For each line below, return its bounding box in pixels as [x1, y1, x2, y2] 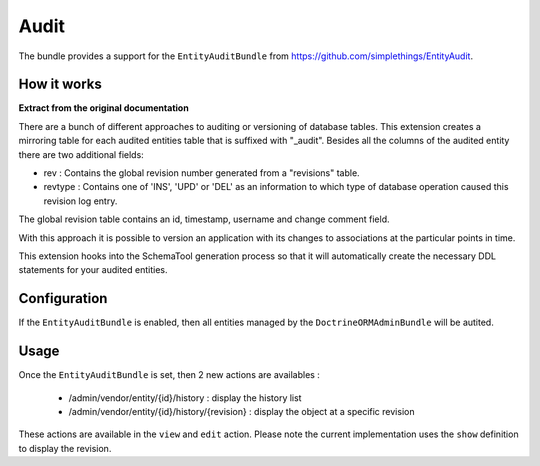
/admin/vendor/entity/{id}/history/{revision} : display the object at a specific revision [68, 405, 415, 417]
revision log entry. [43, 195, 118, 207]
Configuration [18, 290, 108, 307]
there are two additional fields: [18, 148, 144, 160]
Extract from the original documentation [18, 102, 189, 114]
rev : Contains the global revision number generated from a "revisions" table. [43, 167, 360, 179]
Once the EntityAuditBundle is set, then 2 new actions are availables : [18, 369, 320, 381]
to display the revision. [18, 442, 112, 454]
